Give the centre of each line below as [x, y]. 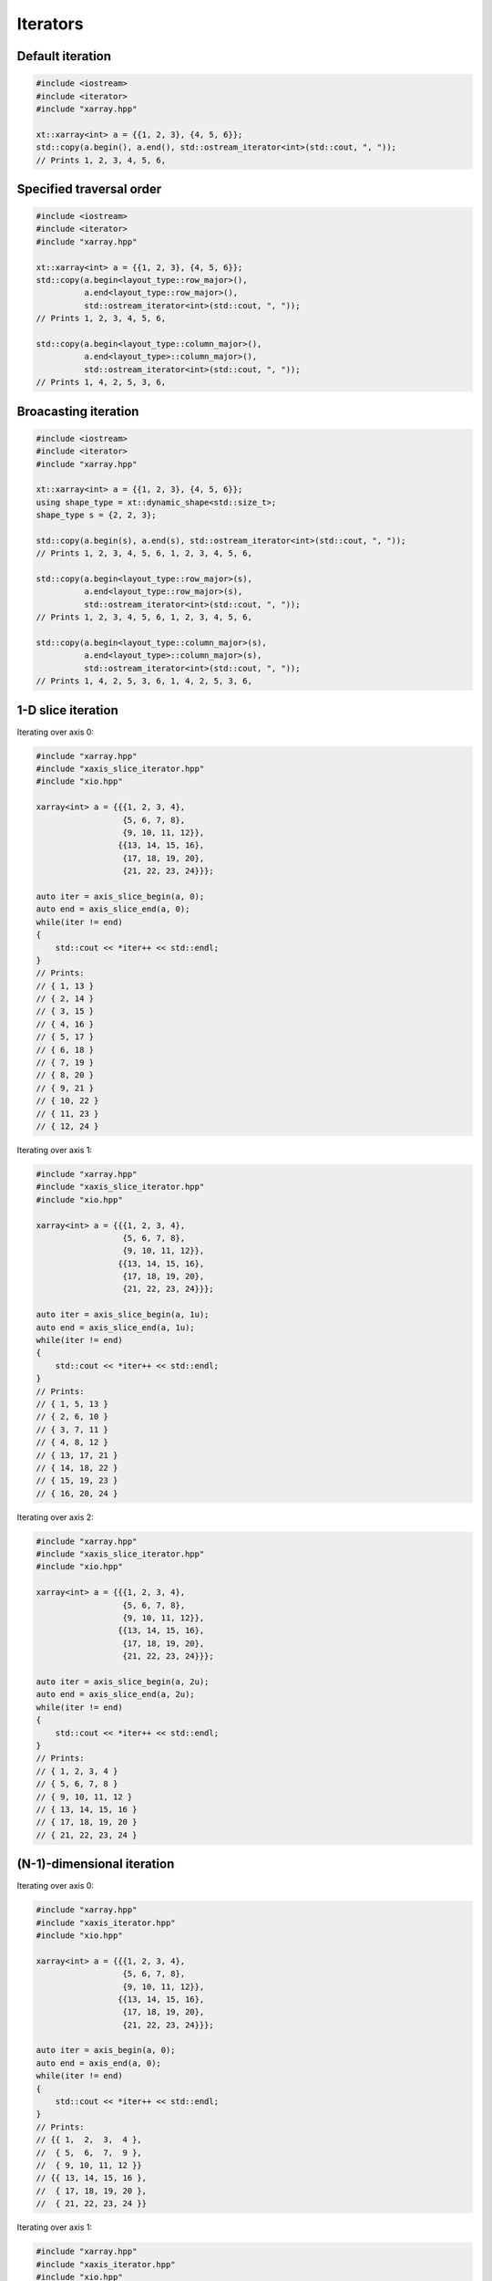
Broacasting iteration [78, 411]
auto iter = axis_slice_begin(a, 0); [120, 896]
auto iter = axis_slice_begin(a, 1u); [123, 1315]
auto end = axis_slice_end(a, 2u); [115, 1694]
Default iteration [64, 56]
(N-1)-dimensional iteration [96, 1864]
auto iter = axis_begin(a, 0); [106, 2050]
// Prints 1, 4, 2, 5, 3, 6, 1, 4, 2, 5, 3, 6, [144, 681]
